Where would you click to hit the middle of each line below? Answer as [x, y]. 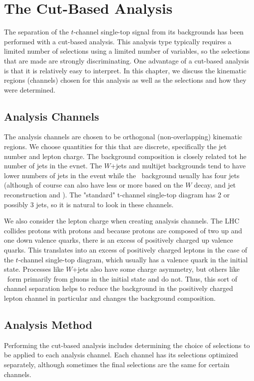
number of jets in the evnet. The [53, 166]
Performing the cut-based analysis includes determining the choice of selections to [127, 345]
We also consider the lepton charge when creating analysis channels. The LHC [122, 221]
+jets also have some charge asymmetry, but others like [156, 269]
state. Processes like [34, 269]
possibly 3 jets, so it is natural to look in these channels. [89, 204]
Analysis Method [48, 324]
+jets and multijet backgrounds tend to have [178, 166]
